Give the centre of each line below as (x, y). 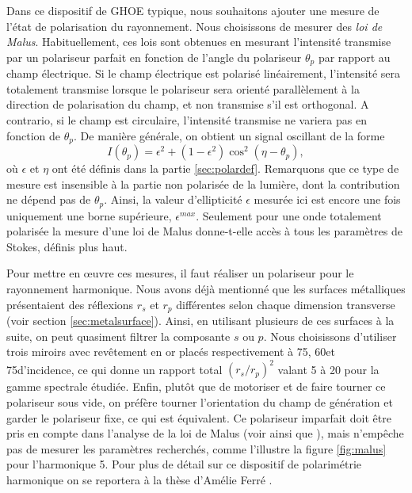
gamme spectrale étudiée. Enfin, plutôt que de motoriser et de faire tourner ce (196, 386)
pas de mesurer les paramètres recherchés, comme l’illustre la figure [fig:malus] (196, 448)
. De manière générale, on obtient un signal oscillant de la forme (229, 135)
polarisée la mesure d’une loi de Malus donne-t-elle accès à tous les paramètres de (204, 231)
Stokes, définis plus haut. (67, 246)
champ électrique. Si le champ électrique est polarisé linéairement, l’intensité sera (204, 73)
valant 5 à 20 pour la (328, 369)
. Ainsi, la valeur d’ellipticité (173, 199)
